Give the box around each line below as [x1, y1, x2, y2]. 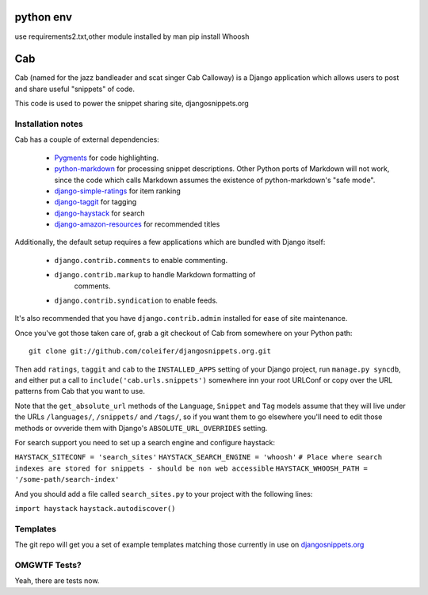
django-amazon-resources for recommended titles [54, 219, 220, 229]
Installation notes [14, 118, 83, 129]
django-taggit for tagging [54, 197, 137, 207]
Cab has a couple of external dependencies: [14, 135, 160, 144]
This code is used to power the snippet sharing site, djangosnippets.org [14, 99, 249, 109]
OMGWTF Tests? [14, 559, 82, 570]
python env [14, 10, 73, 24]
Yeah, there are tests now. [14, 576, 100, 585]
